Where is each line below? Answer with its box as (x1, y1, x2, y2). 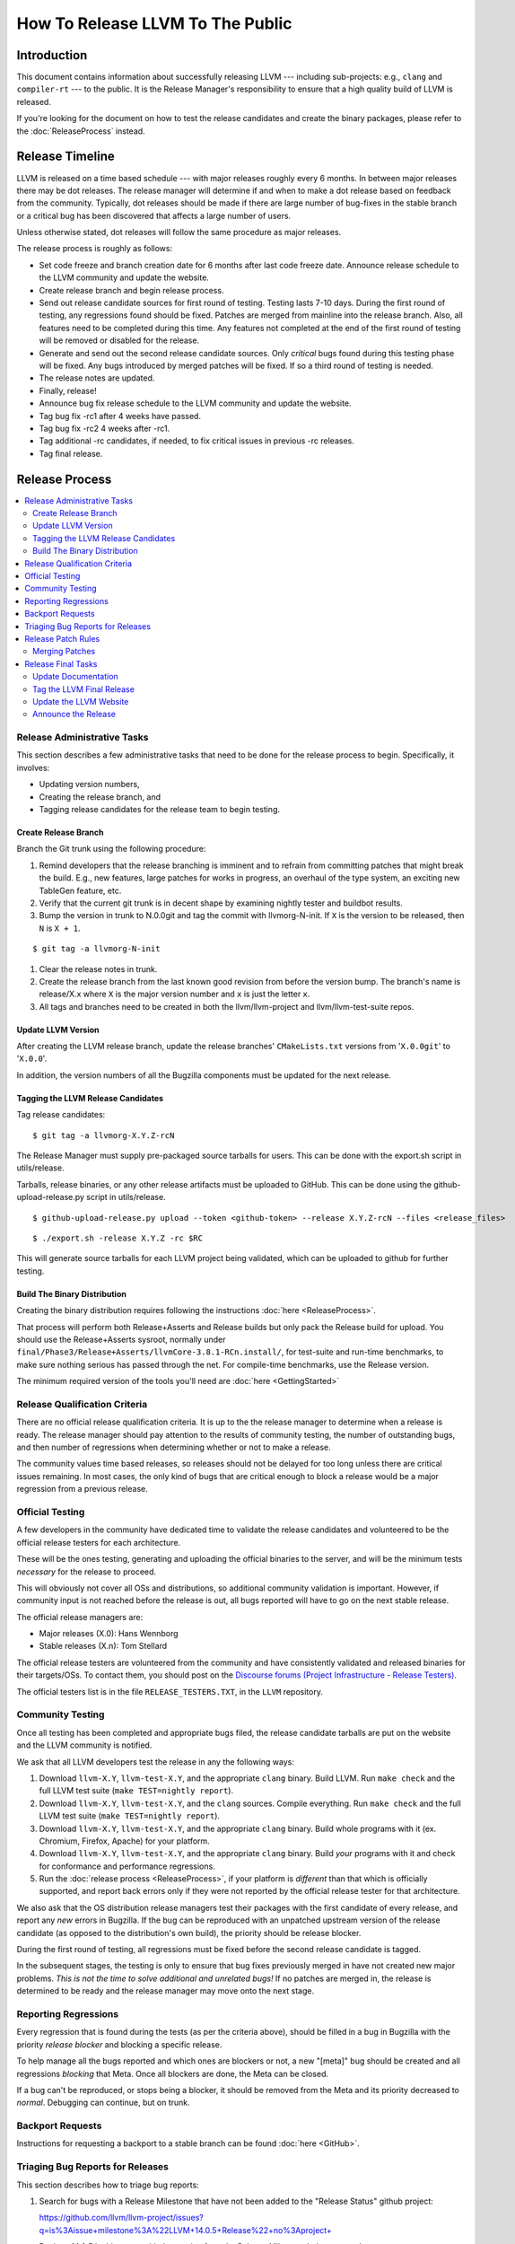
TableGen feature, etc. (39, 885, 122, 896)
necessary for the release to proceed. (16, 1566, 157, 1577)
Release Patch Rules (24, 633, 100, 644)
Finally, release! (39, 385, 98, 396)
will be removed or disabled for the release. (39, 335, 200, 346)
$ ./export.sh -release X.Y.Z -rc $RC (32, 1232, 204, 1243)
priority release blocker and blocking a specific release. (16, 2038, 223, 2050)
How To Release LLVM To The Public (16, 13, 292, 33)
